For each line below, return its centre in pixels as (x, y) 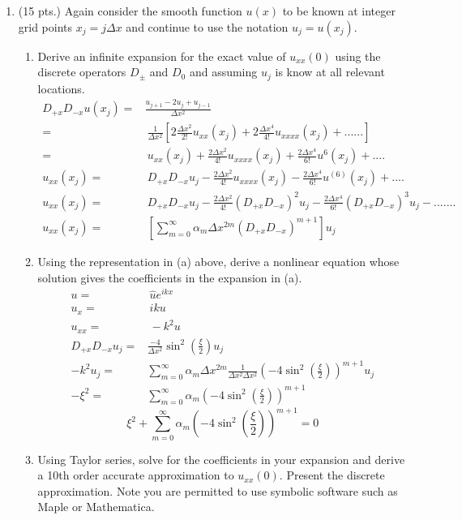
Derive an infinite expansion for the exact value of (162, 56)
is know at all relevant (330, 72)
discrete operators (82, 72)
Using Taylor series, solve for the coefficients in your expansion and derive (221, 459)
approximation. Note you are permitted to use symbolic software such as (218, 490)
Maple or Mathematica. (96, 507)
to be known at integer (339, 11)
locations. (61, 88)
